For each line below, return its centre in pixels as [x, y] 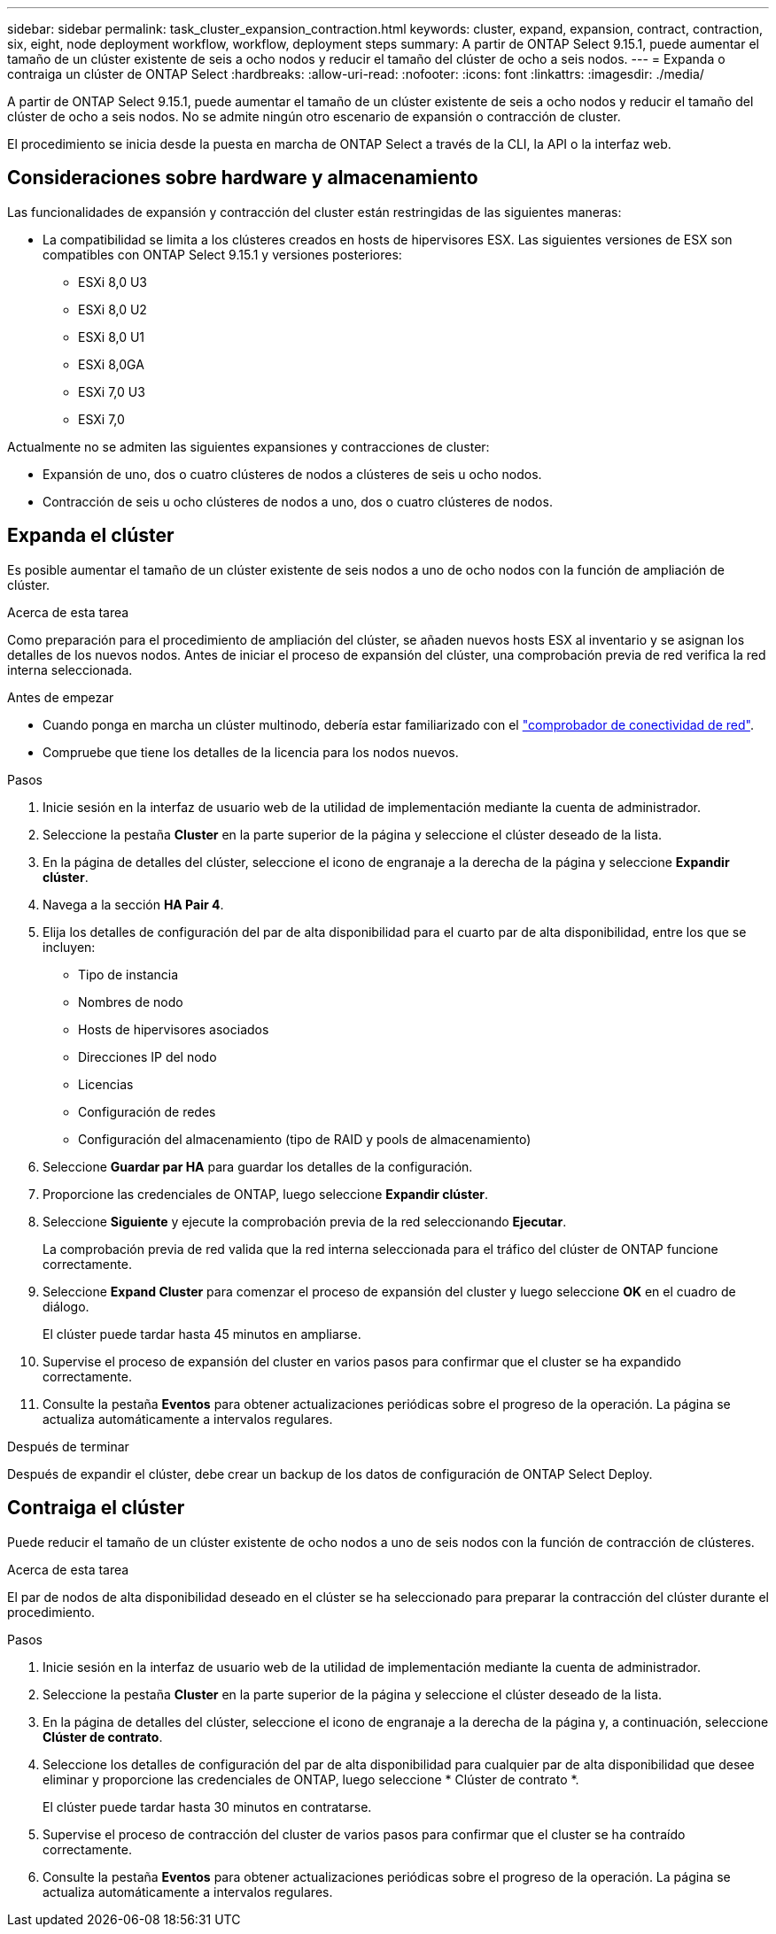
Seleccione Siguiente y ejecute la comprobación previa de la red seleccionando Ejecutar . [305, 1221]
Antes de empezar [61, 697]
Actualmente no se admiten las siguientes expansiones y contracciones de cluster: [248, 446]
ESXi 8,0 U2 [113, 309]
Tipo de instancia [128, 974]
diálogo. [66, 1306]
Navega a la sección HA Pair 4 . [133, 904]
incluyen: [69, 947]
